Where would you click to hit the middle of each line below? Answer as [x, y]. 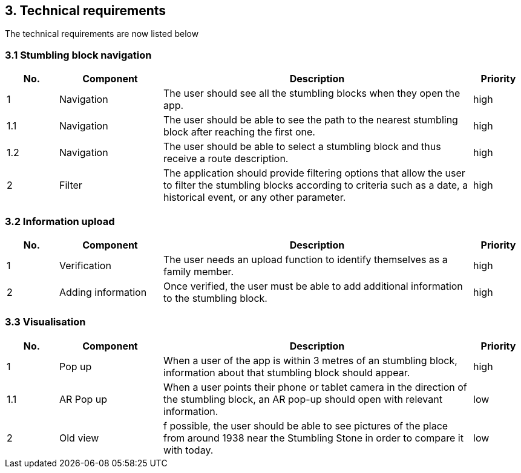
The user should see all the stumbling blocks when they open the [312, 93]
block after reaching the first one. [239, 132]
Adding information [103, 292]
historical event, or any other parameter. [255, 197]
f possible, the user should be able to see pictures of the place [306, 426]
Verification [85, 265]
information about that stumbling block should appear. [287, 372]
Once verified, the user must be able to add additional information [313, 286]
